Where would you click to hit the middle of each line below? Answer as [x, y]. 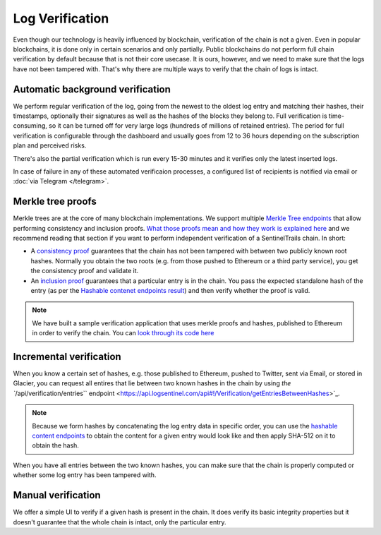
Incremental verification [67, 356]
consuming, [30, 126]
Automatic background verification [92, 89]
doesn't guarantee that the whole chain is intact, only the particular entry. [120, 522]
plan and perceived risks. [50, 145]
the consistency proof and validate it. [85, 271]
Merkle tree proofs [55, 202]
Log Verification [61, 18]
